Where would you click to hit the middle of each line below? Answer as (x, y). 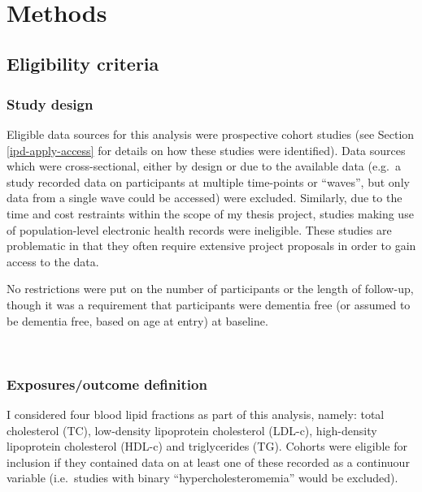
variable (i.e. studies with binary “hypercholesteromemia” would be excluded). (202, 478)
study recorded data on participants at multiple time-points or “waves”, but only (208, 181)
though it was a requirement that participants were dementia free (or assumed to (209, 304)
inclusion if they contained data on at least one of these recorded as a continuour (208, 462)
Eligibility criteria (83, 64)
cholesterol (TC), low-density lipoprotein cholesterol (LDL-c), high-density (192, 430)
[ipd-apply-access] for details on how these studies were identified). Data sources (206, 150)
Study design (50, 104)
